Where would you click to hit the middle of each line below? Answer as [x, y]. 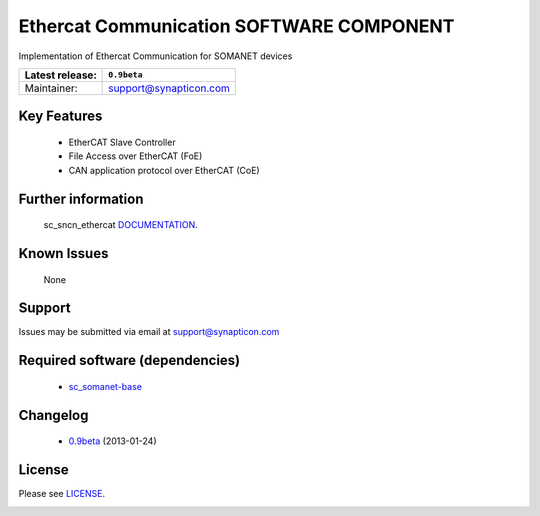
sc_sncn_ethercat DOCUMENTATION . [121, 225]
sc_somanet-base [105, 386]
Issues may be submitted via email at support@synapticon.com [149, 332]
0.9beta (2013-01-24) [112, 441]
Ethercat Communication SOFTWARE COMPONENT [236, 26]
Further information [81, 198]
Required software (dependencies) [129, 360]
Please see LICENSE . [61, 494]
